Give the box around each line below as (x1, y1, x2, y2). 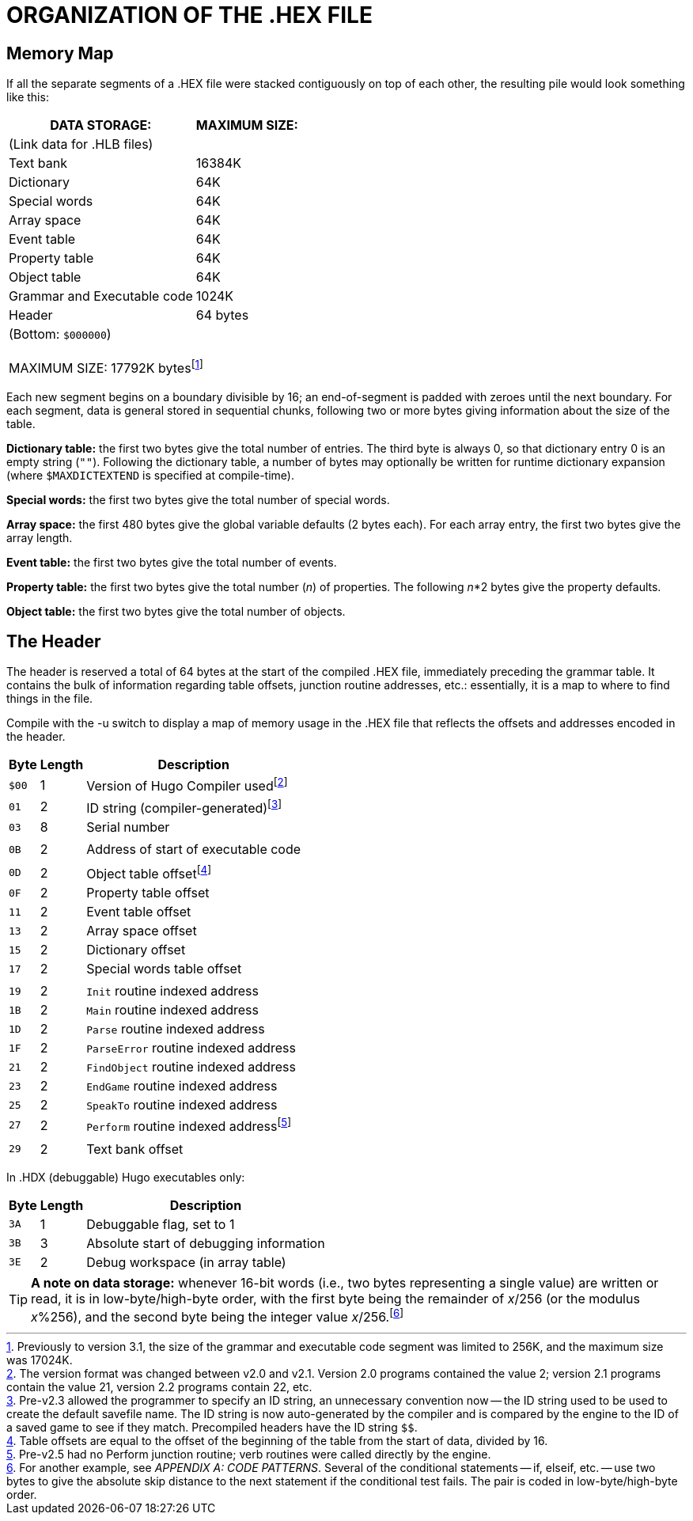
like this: (6, 90, 49, 104)
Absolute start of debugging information (86, 1235, 325, 1251)
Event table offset (86, 904, 191, 920)
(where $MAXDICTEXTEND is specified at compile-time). (6, 468, 294, 482)
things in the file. (6, 692, 93, 706)
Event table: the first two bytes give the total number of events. (6, 555, 337, 569)
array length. (6, 530, 73, 544)
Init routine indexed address (86, 983, 259, 999)
